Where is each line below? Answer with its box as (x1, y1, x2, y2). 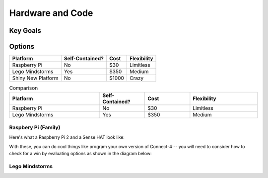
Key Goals (9, 26, 42, 35)
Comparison (9, 85, 38, 91)
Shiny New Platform (12, 75, 59, 82)
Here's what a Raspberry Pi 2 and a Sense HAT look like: (9, 134, 125, 140)
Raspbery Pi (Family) (9, 124, 61, 131)
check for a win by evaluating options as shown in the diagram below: (9, 150, 152, 156)
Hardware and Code (9, 7, 93, 18)
